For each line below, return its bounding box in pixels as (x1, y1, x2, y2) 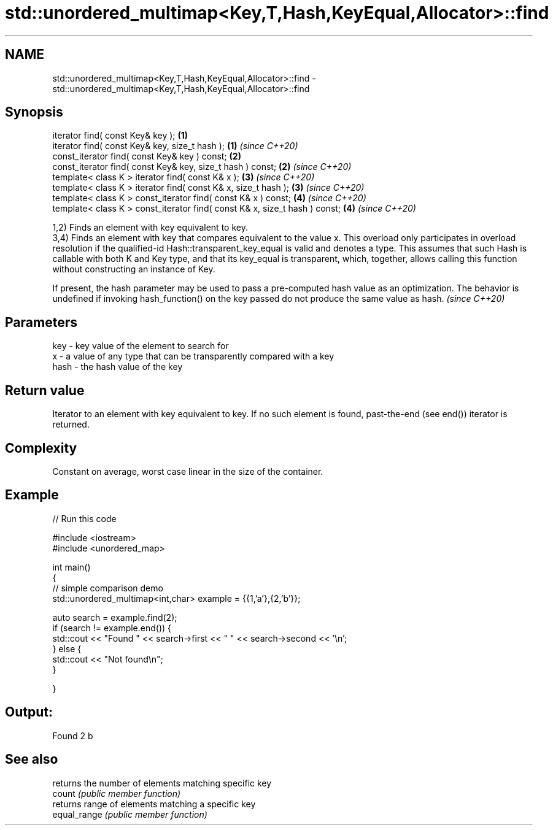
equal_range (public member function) (52, 809, 207, 820)
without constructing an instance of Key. (52, 264, 215, 275)
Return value (5, 382, 85, 398)
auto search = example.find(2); (52, 612, 177, 623)
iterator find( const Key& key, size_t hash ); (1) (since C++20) (52, 140, 298, 152)
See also (5, 751, 58, 767)
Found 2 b (52, 730, 93, 741)
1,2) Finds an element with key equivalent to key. (52, 222, 248, 233)
